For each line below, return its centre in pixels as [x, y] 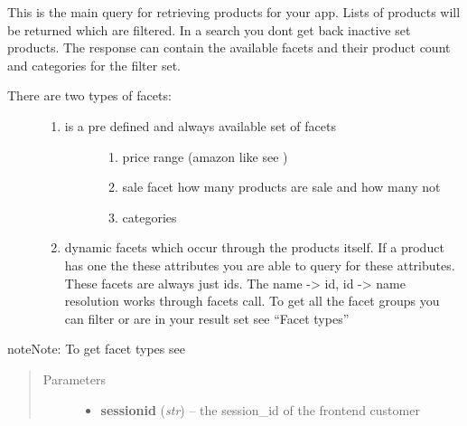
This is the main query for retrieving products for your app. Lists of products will [234, 12]
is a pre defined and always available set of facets [200, 125]
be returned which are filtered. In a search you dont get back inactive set [209, 29]
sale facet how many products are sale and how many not [281, 187]
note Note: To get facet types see [96, 349]
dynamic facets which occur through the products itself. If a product [254, 247]
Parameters [74, 379]
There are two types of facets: [89, 95]
